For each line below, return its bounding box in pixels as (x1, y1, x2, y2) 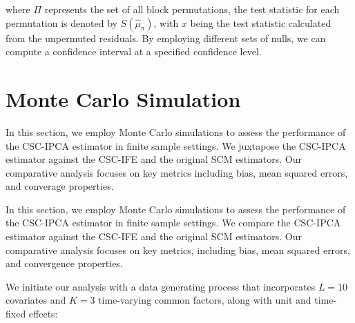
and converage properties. (6, 179, 114, 193)
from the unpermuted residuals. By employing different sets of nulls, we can (6, 30, 326, 45)
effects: (28, 306, 58, 321)
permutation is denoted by (6, 15, 117, 30)
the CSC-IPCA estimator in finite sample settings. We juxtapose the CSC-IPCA (6, 138, 346, 153)
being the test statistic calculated (190, 15, 332, 30)
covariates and (6, 293, 66, 307)
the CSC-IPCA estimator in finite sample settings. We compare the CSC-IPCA (6, 215, 341, 230)
